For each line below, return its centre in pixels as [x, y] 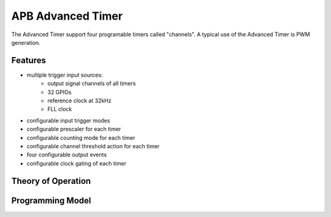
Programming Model [51, 200]
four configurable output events [67, 155]
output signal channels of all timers [92, 83]
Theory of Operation [51, 181]
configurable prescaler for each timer [74, 129]
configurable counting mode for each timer [81, 137]
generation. [26, 42]
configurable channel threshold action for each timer [93, 146]
